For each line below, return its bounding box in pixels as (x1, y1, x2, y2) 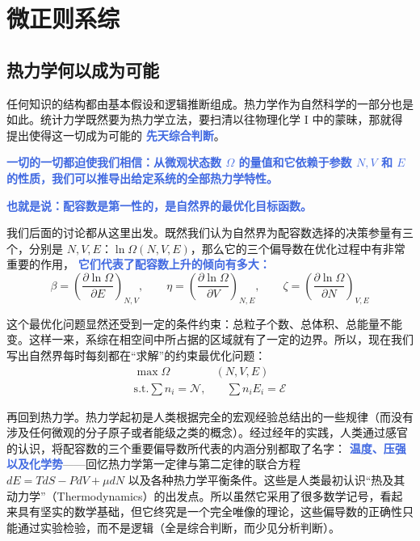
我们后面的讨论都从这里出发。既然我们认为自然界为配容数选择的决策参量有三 (6, 224, 414, 241)
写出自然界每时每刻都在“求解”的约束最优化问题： (6, 346, 267, 363)
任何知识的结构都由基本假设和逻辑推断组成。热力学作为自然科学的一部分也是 (6, 95, 414, 112)
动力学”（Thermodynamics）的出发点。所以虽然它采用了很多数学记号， (6, 487, 380, 504)
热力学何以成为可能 (6, 57, 159, 82)
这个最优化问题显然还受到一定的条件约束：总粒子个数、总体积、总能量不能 (6, 315, 402, 332)
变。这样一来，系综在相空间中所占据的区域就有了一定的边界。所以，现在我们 (6, 331, 414, 348)
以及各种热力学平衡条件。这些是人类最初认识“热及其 (128, 471, 405, 488)
